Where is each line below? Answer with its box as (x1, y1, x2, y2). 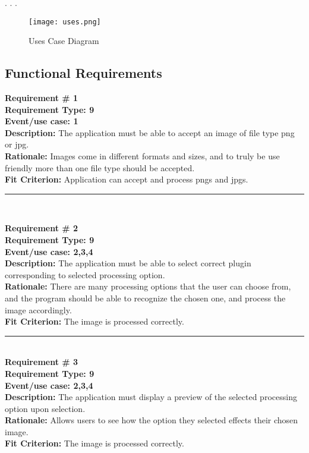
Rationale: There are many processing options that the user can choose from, (5, 280, 291, 292)
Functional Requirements (5, 64, 162, 82)
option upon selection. (5, 402, 86, 414)
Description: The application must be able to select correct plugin (5, 257, 251, 269)
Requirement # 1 (5, 92, 78, 104)
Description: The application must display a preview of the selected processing (5, 391, 297, 403)
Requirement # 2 (5, 222, 78, 234)
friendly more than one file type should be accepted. (5, 161, 195, 174)
